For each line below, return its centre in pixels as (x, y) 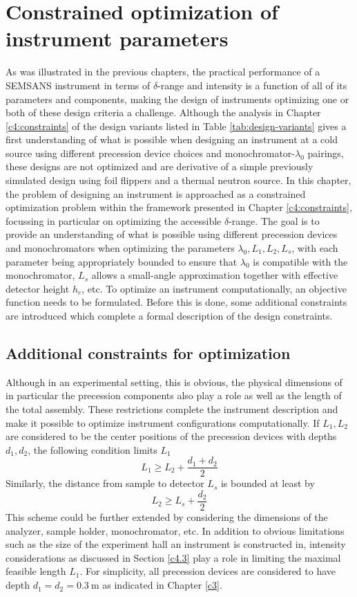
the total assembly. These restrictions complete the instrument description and (172, 408)
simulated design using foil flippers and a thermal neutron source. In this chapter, (178, 180)
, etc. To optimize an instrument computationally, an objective (214, 288)
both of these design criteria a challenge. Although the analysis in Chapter (163, 112)
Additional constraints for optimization (148, 352)
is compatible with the (300, 261)
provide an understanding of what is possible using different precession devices (172, 234)
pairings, (326, 153)
